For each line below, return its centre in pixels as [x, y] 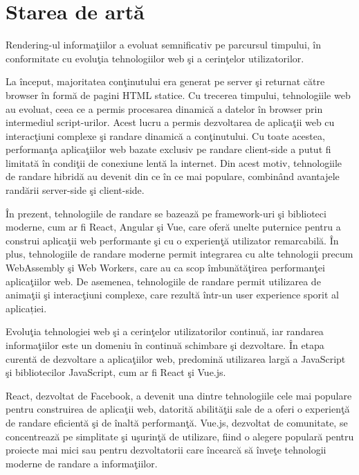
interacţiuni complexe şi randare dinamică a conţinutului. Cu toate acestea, [165, 135]
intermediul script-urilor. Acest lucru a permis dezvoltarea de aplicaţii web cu [170, 122]
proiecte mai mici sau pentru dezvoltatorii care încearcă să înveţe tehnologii [166, 450]
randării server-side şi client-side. [75, 190]
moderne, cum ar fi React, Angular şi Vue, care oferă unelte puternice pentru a [173, 227]
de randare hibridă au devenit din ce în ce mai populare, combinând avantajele [173, 176]
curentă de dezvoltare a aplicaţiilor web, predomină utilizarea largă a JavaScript [176, 358]
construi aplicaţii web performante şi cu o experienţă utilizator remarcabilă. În [172, 240]
